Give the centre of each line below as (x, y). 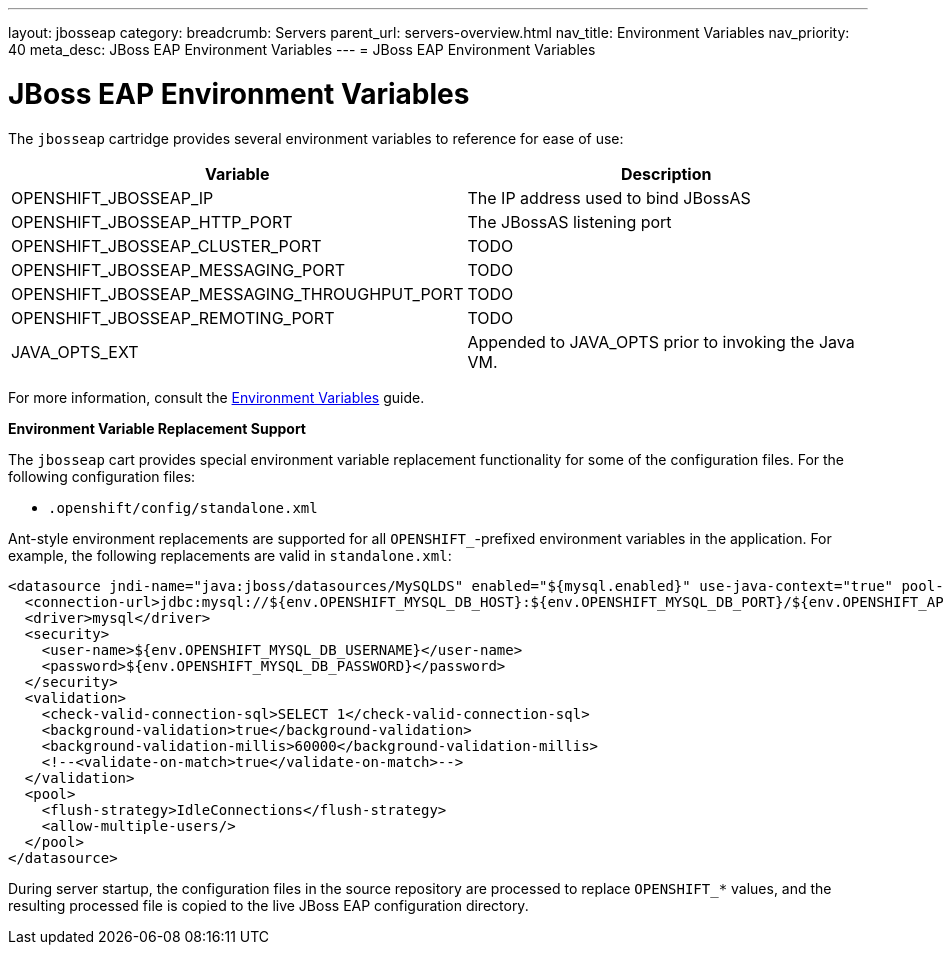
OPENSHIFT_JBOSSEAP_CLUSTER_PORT (166, 245)
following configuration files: (102, 476)
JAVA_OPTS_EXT (75, 351)
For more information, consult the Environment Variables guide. (216, 397)
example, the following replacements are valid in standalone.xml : (230, 555)
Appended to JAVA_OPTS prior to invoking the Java (661, 341)
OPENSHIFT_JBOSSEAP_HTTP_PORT (152, 221)
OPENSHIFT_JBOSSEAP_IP (112, 197)
